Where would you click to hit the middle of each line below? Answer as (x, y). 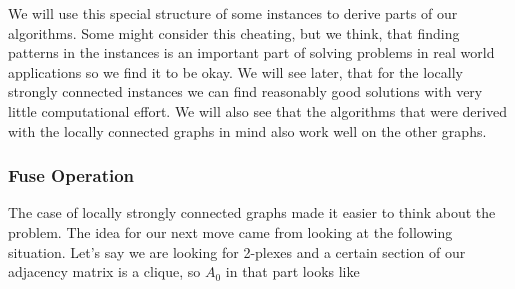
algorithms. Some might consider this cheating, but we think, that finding (234, 32)
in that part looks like (292, 271)
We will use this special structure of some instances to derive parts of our (233, 13)
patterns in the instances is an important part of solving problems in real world (251, 52)
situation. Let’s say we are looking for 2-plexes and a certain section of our (237, 251)
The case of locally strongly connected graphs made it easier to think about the (252, 212)
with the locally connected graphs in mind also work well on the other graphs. (247, 130)
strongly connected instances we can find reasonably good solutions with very (245, 91)
